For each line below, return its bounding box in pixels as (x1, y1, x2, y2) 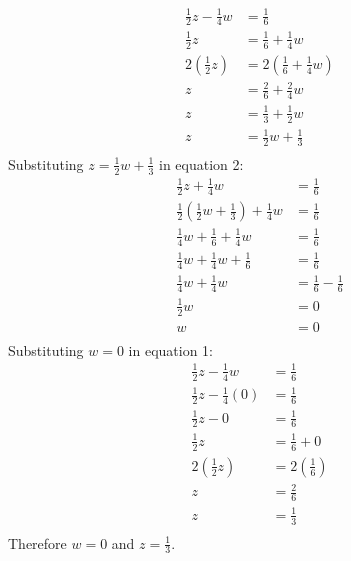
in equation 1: (128, 339, 213, 360)
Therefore (8, 532, 67, 553)
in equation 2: (159, 153, 244, 174)
